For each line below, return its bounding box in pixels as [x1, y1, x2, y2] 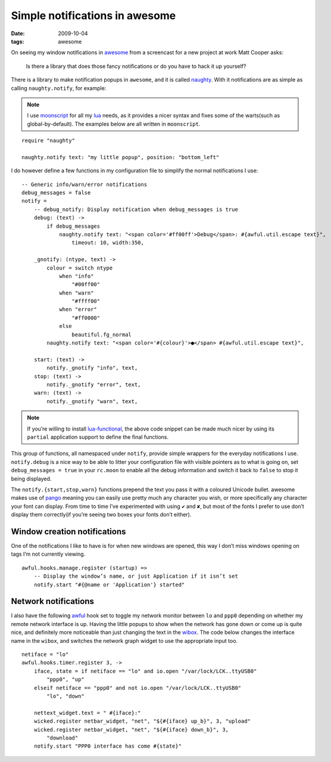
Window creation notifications [11, 526, 126, 537]
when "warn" [59, 289, 94, 296]
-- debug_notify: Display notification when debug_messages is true [33, 206, 238, 213]
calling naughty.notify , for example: [11, 84, 107, 92]
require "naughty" [21, 137, 76, 144]
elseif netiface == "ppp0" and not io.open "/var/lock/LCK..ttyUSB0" [33, 684, 242, 691]
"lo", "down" [46, 692, 85, 699]
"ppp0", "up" [46, 676, 85, 683]
